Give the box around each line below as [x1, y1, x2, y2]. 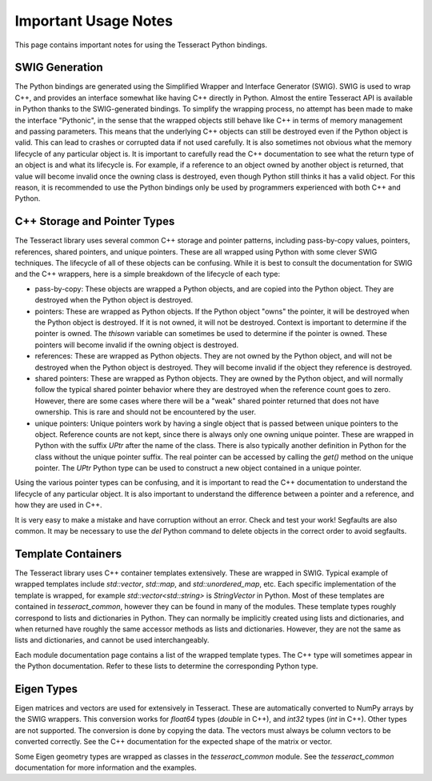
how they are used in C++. [14, 500, 103, 510]
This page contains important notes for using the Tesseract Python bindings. [14, 40, 268, 50]
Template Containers [14, 547, 122, 560]
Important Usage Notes [14, 12, 174, 30]
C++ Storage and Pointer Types [14, 214, 175, 228]
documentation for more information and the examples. [14, 763, 197, 772]
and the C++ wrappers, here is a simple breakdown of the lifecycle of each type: [14, 269, 280, 279]
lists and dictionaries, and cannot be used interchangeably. [14, 635, 210, 645]
